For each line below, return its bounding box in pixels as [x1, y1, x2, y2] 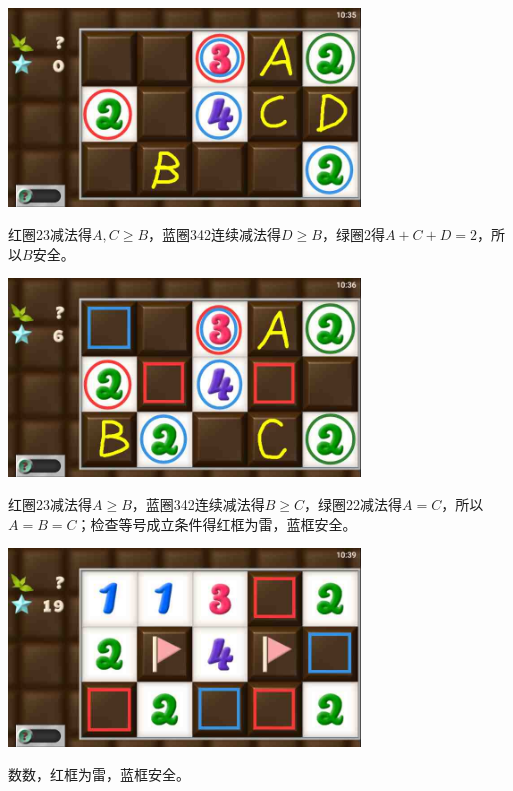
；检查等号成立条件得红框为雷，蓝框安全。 [76, 513, 357, 534]
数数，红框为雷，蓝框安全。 [8, 764, 190, 785]
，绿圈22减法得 [304, 494, 403, 515]
